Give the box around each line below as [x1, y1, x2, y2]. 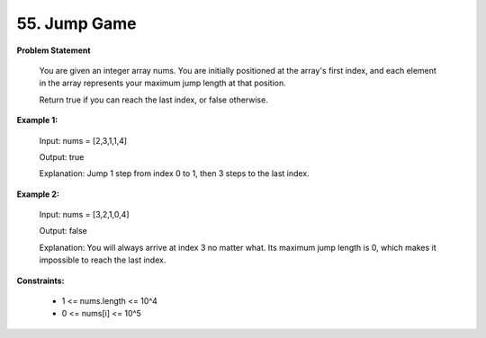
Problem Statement [16, 45, 91, 56]
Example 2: [16, 189, 60, 200]
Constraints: [16, 275, 65, 286]
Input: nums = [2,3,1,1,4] [39, 135, 128, 146]
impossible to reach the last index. [39, 254, 166, 265]
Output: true [39, 151, 85, 162]
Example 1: [16, 115, 58, 126]
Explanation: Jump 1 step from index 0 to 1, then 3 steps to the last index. [39, 168, 310, 179]
